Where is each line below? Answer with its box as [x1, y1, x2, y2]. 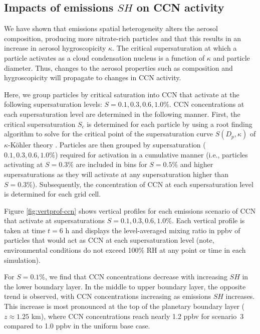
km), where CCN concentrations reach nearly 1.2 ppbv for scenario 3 [31, 310, 244, 321]
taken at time [4, 225, 46, 235]
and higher [180, 159, 213, 170]
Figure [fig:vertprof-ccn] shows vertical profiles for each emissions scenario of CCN [4, 205, 256, 216]
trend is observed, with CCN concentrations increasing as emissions [4, 291, 211, 301]
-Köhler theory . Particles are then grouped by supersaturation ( [8, 139, 206, 150]
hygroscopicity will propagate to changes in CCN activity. [4, 72, 181, 83]
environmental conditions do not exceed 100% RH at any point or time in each [4, 245, 246, 255]
